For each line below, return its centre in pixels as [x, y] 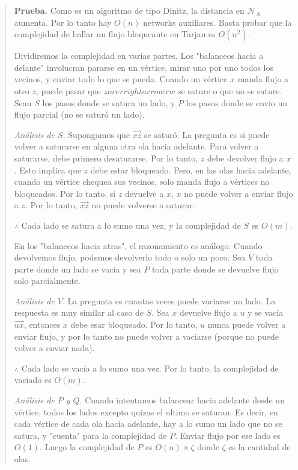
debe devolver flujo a [245, 158]
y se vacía [266, 312]
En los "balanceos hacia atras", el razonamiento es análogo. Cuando [138, 245]
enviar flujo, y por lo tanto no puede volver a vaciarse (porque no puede [146, 336]
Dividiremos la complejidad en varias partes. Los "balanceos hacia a [139, 56]
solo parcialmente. [47, 281]
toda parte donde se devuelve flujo [215, 269]
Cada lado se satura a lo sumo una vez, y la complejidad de [131, 225]
